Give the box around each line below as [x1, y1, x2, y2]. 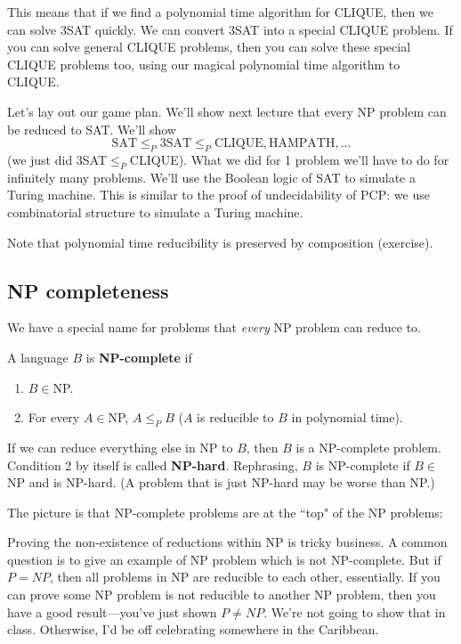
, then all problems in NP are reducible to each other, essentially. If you [49, 567, 441, 586]
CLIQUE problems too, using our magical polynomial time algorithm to [7, 54, 400, 73]
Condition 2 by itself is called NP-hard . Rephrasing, [7, 455, 298, 474]
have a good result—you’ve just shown [7, 602, 217, 621]
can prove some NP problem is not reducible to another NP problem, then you [7, 585, 436, 604]
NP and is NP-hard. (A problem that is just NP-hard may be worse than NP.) [7, 473, 435, 492]
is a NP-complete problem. [295, 437, 441, 456]
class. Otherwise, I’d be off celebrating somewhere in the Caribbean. [7, 620, 379, 639]
